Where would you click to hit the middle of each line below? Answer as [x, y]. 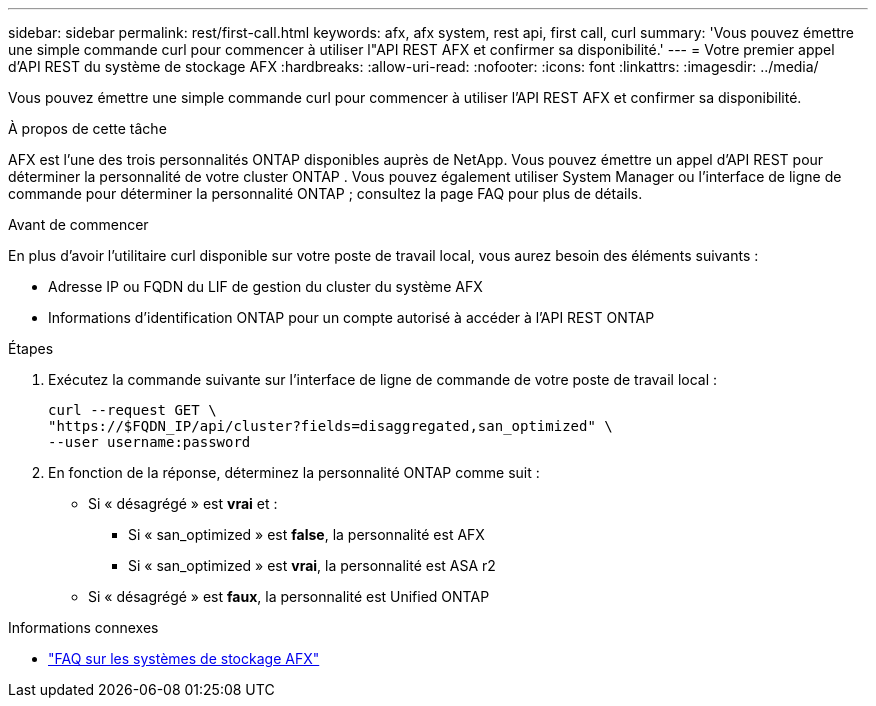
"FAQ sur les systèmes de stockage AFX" [184, 658]
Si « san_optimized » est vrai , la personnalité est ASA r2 [312, 565]
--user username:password [149, 442]
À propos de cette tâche [87, 128]
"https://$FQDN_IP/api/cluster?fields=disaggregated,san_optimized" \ [330, 426]
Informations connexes [83, 627]
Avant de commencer [78, 224]
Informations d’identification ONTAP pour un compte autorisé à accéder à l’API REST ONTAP [351, 317]
